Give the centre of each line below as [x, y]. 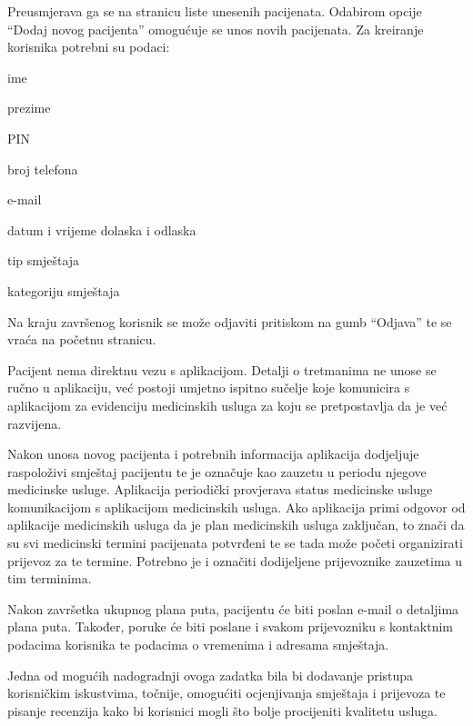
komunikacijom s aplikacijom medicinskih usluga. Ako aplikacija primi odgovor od [236, 507]
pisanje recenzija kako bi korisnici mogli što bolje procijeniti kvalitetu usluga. [222, 710]
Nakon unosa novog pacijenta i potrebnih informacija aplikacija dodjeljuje [213, 454]
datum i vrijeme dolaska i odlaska [102, 229]
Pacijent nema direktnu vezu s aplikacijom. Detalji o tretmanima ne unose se [222, 369]
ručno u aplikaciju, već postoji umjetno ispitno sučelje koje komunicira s [209, 388]
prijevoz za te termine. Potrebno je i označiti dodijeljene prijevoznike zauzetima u [235, 560]
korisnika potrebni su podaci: [89, 47]
